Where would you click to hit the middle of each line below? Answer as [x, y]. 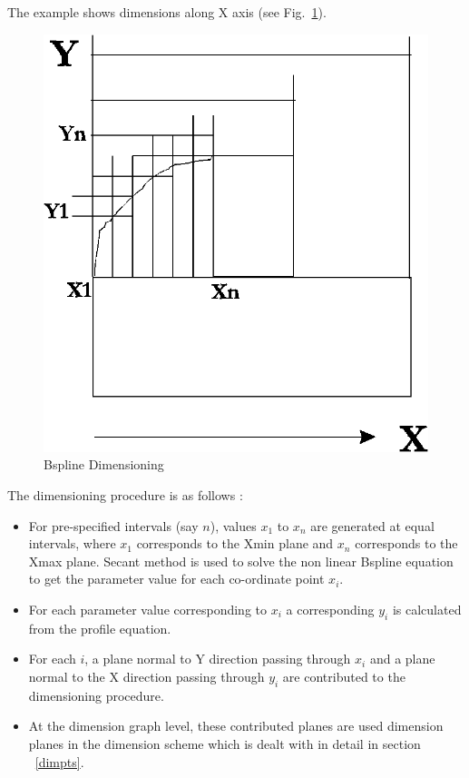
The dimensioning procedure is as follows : [125, 495]
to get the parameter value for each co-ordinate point [176, 579]
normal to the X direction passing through [147, 676]
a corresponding [330, 609]
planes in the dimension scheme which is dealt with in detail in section [225, 743]
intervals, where [72, 543]
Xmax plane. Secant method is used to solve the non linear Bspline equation [241, 561]
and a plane [402, 659]
